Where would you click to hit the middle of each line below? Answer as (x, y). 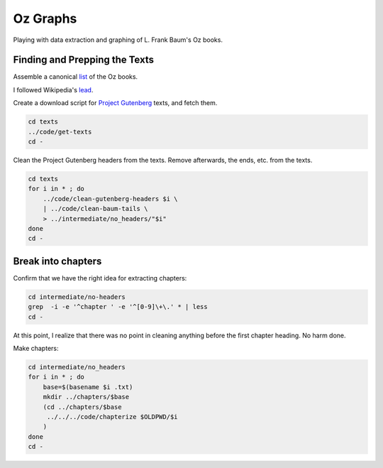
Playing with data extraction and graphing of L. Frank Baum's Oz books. (118, 40)
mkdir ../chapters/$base (86, 397)
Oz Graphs (45, 18)
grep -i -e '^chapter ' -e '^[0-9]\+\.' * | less (118, 307)
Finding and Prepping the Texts (83, 60)
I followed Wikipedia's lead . (53, 89)
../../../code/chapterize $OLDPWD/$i (112, 417)
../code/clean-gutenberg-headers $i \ (110, 198)
